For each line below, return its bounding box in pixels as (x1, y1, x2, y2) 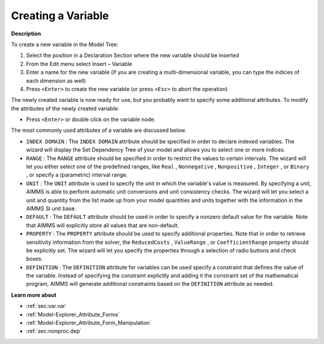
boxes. (26, 255, 43, 262)
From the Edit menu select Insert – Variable (26, 60, 132, 67)
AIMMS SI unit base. (26, 204, 76, 212)
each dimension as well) (26, 77, 86, 84)
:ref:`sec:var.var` (26, 303, 67, 310)
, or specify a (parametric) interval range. (26, 171, 128, 179)
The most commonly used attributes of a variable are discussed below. (11, 126, 187, 134)
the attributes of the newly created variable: (11, 105, 119, 112)
